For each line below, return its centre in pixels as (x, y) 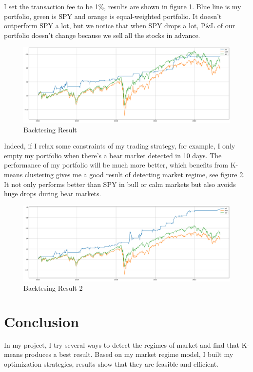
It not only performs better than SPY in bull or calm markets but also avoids (120, 184)
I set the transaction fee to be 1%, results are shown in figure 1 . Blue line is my (123, 6)
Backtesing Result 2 (53, 288)
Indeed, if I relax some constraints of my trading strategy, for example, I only (120, 146)
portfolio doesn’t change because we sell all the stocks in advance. (102, 35)
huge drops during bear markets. (53, 194)
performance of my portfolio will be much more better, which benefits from (116, 165)
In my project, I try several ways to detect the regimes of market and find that (122, 344)
